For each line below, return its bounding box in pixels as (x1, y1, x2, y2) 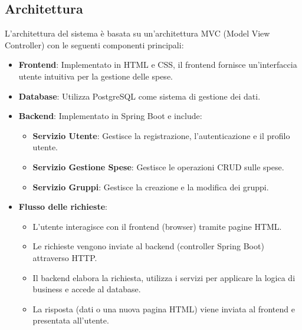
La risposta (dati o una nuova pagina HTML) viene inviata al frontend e (32, 302, 295, 315)
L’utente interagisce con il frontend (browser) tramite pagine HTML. (32, 220, 282, 232)
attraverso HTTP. (32, 251, 97, 263)
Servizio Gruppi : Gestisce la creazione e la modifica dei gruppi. (32, 180, 269, 193)
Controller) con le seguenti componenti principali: (5, 38, 184, 51)
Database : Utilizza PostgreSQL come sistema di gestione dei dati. (18, 90, 261, 102)
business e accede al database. (32, 283, 141, 295)
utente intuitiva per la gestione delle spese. (18, 70, 173, 82)
